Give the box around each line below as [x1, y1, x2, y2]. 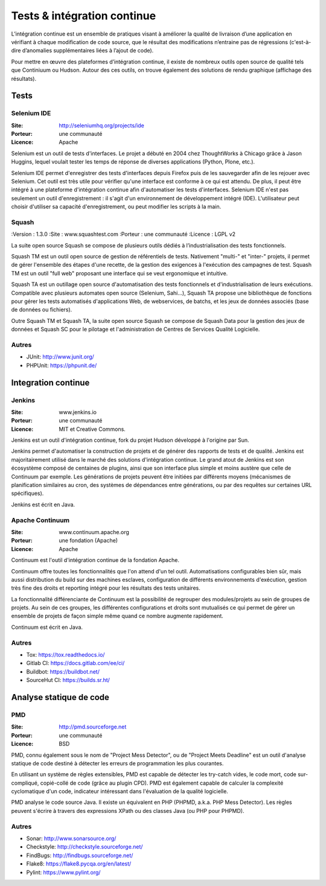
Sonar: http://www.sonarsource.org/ [26, 835, 117, 842]
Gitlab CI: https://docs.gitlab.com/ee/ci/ [26, 660, 125, 667]
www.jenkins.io [59, 408, 97, 416]
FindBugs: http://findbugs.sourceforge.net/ [26, 852, 133, 859]
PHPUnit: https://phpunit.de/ [26, 362, 97, 369]
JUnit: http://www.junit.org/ [26, 353, 95, 360]
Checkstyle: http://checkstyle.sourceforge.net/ [26, 843, 143, 850]
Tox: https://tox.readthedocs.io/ [26, 651, 105, 658]
